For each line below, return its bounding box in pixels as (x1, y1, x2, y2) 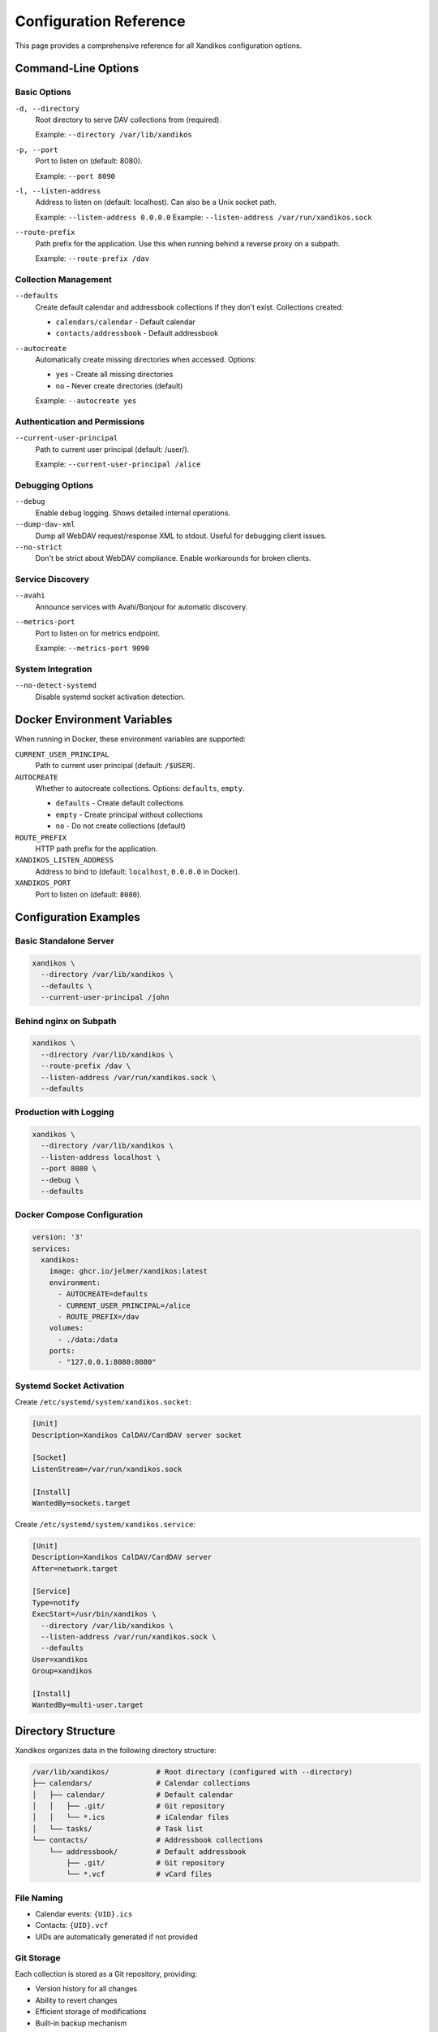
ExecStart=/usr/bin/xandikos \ (32, 1609, 157, 1619)
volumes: (49, 1323, 84, 1333)
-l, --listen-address (15, 187, 101, 196)
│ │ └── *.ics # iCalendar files (32, 1813, 230, 1822)
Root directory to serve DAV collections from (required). (35, 115, 222, 125)
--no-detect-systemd (15, 681, 97, 690)
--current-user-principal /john (41, 992, 170, 1002)
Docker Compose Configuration (15, 1209, 144, 1221)
